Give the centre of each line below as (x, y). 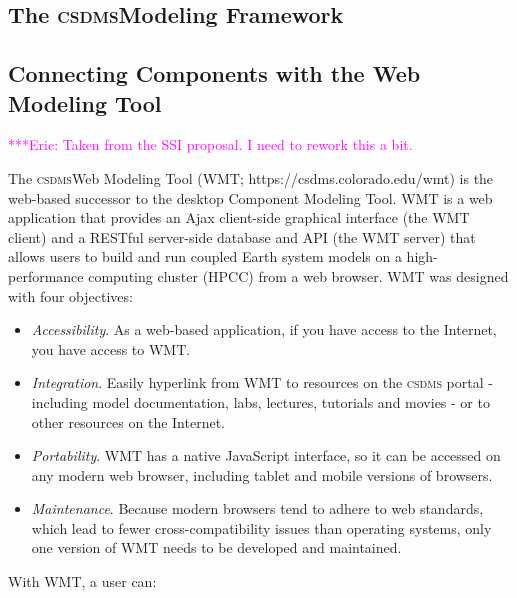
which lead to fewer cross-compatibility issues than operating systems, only (261, 527)
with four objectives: (70, 295)
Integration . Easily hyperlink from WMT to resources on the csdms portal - (262, 382)
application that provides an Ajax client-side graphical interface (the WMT (239, 217)
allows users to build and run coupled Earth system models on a (205, 256)
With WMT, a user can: (82, 581)
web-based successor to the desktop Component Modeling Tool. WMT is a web (250, 197)
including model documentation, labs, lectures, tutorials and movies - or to (260, 401)
